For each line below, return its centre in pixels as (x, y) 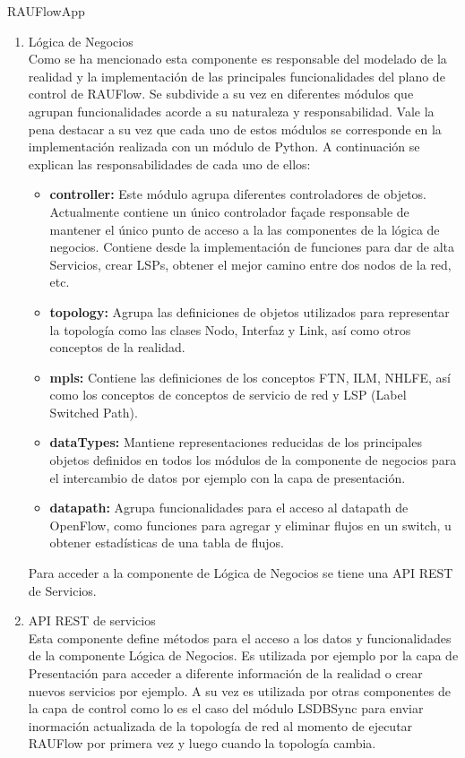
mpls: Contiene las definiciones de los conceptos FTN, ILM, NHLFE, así (250, 377)
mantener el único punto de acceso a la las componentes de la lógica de (245, 229)
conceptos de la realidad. (117, 347)
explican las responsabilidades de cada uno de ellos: (169, 164)
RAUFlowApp (46, 11)
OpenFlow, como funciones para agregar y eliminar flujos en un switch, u (250, 525)
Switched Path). (94, 412)
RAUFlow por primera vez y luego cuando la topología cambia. (202, 743)
